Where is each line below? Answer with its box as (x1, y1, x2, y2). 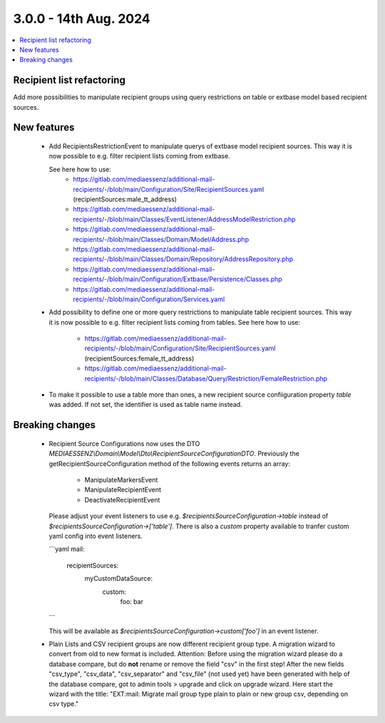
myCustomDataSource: (84, 575, 153, 583)
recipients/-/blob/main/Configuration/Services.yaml (73, 295, 225, 303)
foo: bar (120, 597, 144, 606)
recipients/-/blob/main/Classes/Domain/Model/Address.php (73, 235, 250, 243)
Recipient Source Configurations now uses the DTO (48, 439, 200, 448)
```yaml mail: (48, 545, 85, 553)
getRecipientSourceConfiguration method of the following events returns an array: (48, 459, 291, 467)
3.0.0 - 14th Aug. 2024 (13, 11, 151, 26)
